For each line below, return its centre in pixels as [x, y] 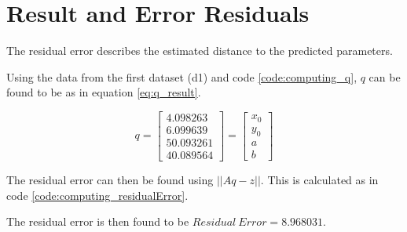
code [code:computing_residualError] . [97, 195]
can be [385, 76]
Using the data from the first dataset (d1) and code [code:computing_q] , [182, 76]
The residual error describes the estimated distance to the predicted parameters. [200, 51]
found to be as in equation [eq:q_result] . [104, 92]
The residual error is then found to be [98, 221]
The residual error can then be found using [110, 180]
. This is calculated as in [319, 180]
